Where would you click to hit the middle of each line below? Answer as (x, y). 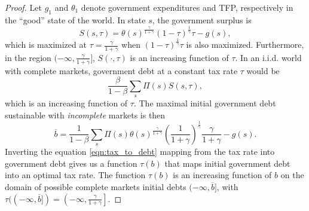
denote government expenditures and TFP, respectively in (187, 7)
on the (292, 175)
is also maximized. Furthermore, (245, 45)
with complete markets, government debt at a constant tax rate (121, 70)
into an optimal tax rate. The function (75, 175)
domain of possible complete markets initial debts (96, 186)
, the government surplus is (202, 19)
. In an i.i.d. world (268, 57)
